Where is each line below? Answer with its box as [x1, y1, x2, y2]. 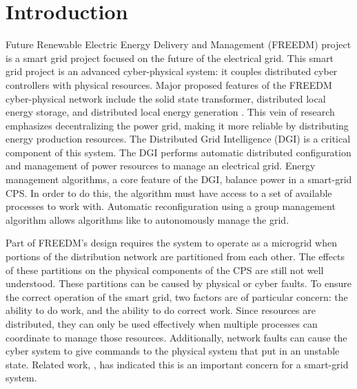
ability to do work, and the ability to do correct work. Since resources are [6, 303, 316, 317]
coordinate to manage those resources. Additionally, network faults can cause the [6, 330, 347, 344]
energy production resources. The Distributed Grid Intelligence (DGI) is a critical [6, 132, 351, 146]
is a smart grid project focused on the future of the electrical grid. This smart [6, 50, 334, 65]
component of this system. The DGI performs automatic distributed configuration [6, 145, 351, 159]
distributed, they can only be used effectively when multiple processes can [6, 317, 318, 330]
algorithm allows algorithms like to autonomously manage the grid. [6, 212, 289, 227]
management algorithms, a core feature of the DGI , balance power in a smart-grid [6, 172, 352, 187]
